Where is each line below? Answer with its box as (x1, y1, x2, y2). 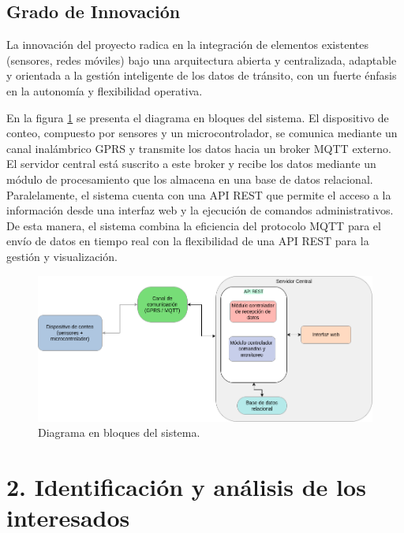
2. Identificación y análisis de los (6, 471, 366, 503)
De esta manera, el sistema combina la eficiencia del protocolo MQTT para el (6, 217, 381, 233)
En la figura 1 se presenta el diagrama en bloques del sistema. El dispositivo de (6, 109, 389, 125)
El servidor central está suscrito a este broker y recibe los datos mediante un (6, 155, 376, 172)
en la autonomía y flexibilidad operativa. (6, 82, 203, 99)
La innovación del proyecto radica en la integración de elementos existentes (6, 36, 368, 53)
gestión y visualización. (6, 248, 118, 264)
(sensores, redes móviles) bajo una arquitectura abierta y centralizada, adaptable (6, 51, 397, 68)
